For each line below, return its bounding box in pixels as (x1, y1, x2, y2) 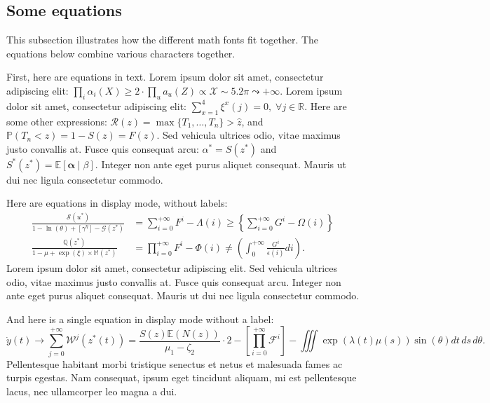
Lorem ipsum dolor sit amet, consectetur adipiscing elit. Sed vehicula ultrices (6, 260, 338, 275)
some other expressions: (6, 114, 107, 128)
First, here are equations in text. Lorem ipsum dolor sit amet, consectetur (6, 69, 324, 84)
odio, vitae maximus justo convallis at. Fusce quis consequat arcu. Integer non (6, 274, 341, 289)
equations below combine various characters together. (6, 46, 236, 60)
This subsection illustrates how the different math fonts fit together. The (6, 32, 319, 47)
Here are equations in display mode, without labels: (6, 196, 228, 210)
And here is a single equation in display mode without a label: (6, 311, 274, 326)
